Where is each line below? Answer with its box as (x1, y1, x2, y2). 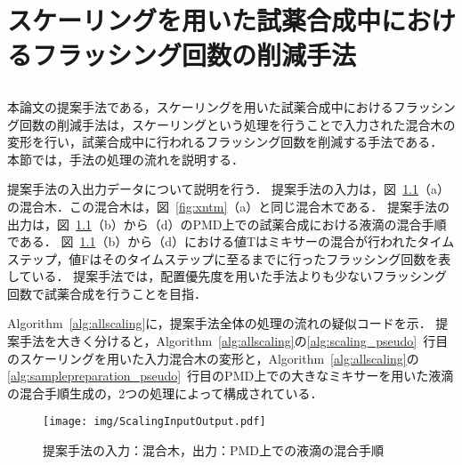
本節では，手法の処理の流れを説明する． (7, 149, 244, 168)
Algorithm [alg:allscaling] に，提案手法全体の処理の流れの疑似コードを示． (7, 314, 432, 333)
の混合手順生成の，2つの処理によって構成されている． (7, 383, 323, 402)
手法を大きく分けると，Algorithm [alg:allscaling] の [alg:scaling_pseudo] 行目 (19, 332, 449, 350)
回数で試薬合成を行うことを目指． (7, 284, 207, 302)
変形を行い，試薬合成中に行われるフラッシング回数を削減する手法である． (7, 132, 443, 151)
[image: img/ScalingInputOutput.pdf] (43, 415, 266, 429)
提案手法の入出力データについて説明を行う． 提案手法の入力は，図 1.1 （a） (7, 180, 450, 198)
